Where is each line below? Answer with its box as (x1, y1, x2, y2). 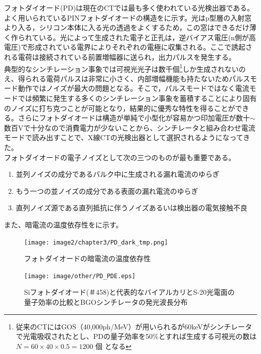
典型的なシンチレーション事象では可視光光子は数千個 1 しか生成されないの (4, 62, 246, 74)
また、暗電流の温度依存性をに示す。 (4, 219, 123, 229)
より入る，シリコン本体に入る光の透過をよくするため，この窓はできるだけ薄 (4, 22, 256, 33)
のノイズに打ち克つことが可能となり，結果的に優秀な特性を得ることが (4, 102, 235, 113)
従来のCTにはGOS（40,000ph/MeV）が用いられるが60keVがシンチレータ (16, 321, 252, 331)
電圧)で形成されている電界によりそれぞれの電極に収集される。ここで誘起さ (4, 42, 252, 52)
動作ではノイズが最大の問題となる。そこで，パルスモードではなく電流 (18, 83, 249, 93)
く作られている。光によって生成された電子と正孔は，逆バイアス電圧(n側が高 (4, 32, 256, 42)
